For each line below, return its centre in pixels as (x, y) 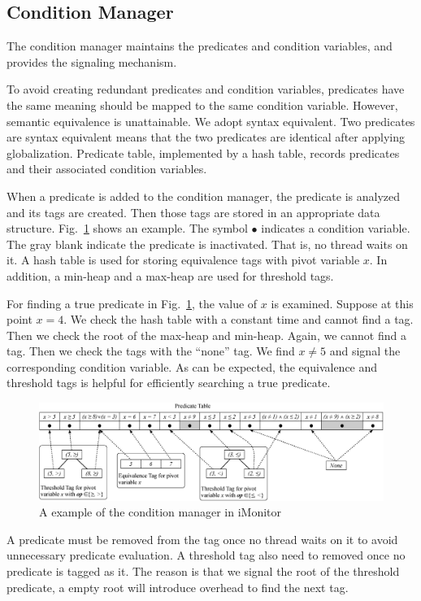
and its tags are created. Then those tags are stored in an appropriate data (193, 212)
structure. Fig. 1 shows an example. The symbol (127, 228)
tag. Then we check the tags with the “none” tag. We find (151, 351)
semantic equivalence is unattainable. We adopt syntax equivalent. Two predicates (211, 121)
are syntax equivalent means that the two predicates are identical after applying (206, 137)
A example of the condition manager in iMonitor (160, 512)
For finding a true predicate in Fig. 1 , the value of (132, 303)
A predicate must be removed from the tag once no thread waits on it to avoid (202, 539)
